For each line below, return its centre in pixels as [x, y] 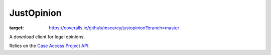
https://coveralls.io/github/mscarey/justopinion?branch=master [114, 28]
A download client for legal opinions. [47, 37]
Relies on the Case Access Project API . [49, 46]
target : [17, 28]
